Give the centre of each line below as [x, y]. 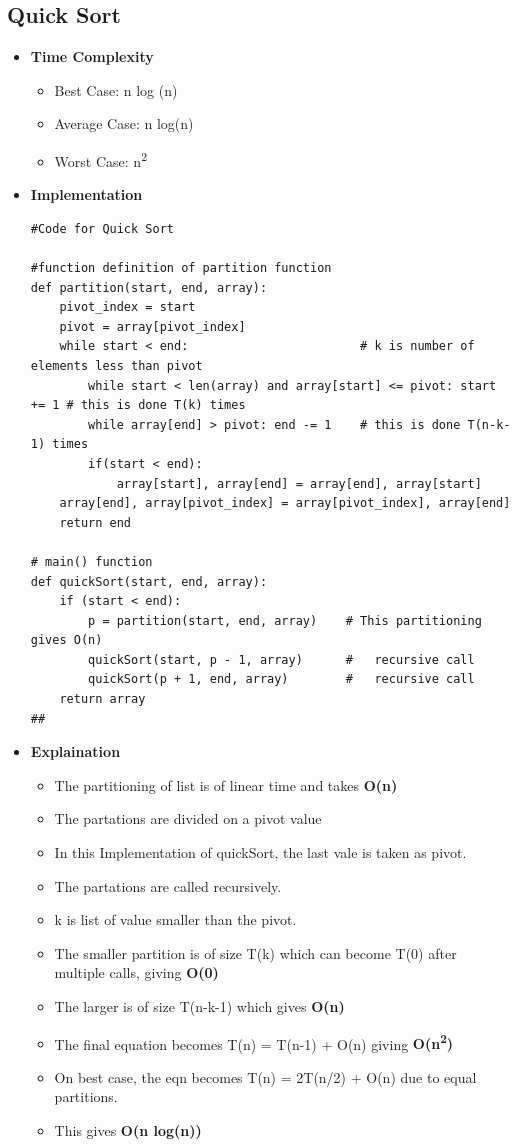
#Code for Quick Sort [102, 228]
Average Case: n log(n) [124, 123]
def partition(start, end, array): [149, 287]
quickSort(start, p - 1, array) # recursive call [281, 659]
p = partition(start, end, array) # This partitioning [285, 620]
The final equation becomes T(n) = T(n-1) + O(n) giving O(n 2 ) [254, 1042]
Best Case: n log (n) [116, 89]
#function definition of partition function [181, 268]
